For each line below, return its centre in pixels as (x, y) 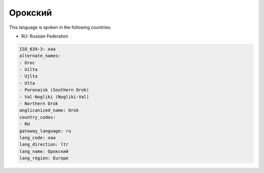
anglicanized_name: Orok (49, 110)
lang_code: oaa (37, 138)
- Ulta (27, 83)
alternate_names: (40, 56)
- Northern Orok (39, 104)
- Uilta (28, 70)
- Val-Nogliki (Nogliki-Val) (54, 97)
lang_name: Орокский (44, 151)
